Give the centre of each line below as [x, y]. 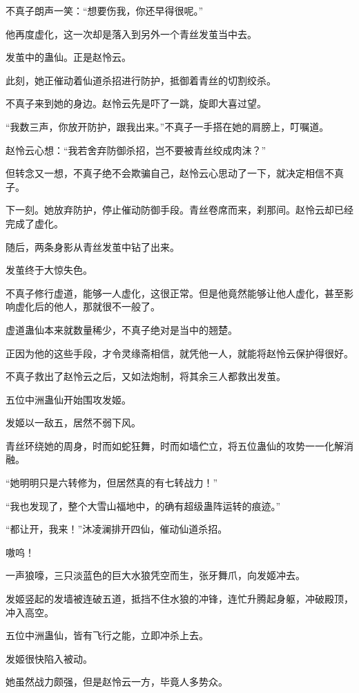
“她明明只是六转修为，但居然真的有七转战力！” [112, 483]
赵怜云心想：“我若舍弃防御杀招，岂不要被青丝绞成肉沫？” [136, 150]
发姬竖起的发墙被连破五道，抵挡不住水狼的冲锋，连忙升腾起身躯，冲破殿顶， [179, 599]
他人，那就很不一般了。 [107, 306]
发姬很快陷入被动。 [49, 658]
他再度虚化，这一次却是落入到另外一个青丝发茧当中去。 [131, 34]
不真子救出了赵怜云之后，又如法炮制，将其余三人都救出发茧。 [146, 376]
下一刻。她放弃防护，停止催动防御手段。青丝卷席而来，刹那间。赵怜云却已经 [179, 210]
